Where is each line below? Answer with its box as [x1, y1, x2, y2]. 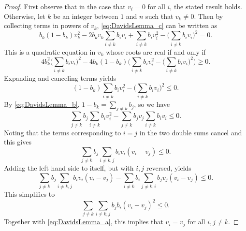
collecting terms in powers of [4, 20, 89, 30]
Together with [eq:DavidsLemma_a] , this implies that [4, 217, 163, 227]
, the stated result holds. [170, 1, 242, 11]
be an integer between [53, 11, 118, 21]
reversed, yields [146, 163, 191, 173]
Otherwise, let [4, 11, 45, 21]
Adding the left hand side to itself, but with [4, 163, 134, 173]
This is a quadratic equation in [4, 46, 96, 57]
